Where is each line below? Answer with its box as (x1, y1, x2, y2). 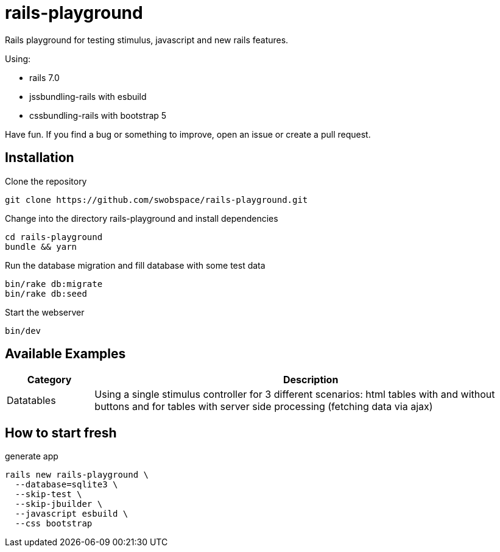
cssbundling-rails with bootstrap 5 (29, 110, 167, 121)
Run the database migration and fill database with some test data (5, 260, 266, 271)
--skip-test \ (15, 489, 82, 500)
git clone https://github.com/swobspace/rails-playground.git (5, 194, 308, 205)
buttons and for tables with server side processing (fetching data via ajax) (94, 400, 433, 413)
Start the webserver (5, 306, 85, 317)
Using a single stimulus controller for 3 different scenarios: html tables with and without (94, 388, 495, 401)
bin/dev (5, 325, 41, 336)
